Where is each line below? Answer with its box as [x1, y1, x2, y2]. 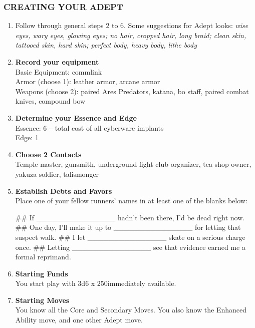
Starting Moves [15, 294, 70, 305]
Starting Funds [15, 268, 68, 278]
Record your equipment [15, 57, 99, 67]
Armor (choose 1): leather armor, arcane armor [15, 76, 160, 87]
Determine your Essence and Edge [15, 112, 137, 123]
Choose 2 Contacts [15, 149, 82, 159]
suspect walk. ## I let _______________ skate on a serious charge [15, 231, 245, 242]
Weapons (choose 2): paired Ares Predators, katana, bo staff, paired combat [15, 86, 249, 96]
